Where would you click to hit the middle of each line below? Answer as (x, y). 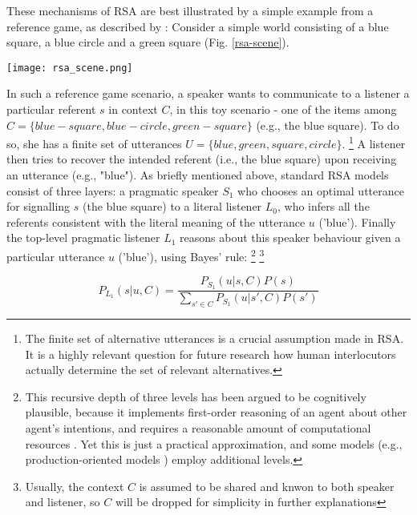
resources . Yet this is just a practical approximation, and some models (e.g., (214, 443)
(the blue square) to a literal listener (172, 206)
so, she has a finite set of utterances (94, 143)
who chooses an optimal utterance (321, 190)
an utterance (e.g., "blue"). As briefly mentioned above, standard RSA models (198, 175)
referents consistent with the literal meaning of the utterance (156, 221)
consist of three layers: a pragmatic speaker (113, 190)
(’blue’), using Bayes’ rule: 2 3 (191, 255)
